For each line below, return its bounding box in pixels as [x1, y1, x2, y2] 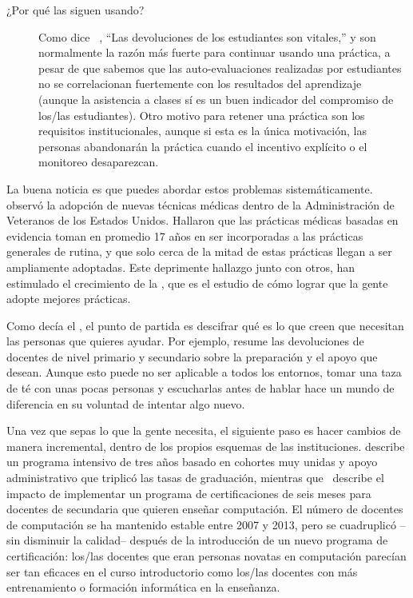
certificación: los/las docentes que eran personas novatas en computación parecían [6, 548, 407, 564]
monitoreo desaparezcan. [38, 153, 159, 170]
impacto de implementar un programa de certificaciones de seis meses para [6, 484, 371, 501]
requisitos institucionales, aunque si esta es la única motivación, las [38, 122, 367, 139]
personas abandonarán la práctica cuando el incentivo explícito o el [38, 138, 367, 154]
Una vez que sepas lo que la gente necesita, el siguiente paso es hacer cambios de [6, 422, 401, 439]
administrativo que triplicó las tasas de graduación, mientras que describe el [6, 469, 384, 486]
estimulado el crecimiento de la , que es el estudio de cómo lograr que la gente [6, 274, 388, 291]
